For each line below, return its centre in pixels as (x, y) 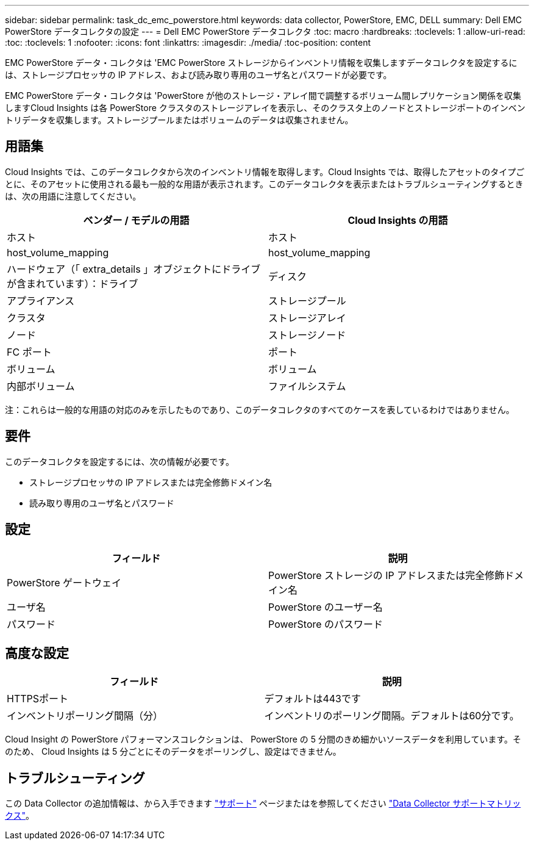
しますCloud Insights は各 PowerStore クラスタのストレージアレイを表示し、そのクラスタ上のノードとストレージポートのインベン (265, 108)
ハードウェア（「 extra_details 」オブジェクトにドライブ (134, 269)
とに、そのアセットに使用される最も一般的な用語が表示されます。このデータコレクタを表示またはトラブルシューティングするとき (264, 184)
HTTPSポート (38, 699)
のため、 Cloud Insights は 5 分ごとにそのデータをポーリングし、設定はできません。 (173, 752)
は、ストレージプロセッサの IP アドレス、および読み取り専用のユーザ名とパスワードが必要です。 (198, 75)
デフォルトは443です (312, 699)
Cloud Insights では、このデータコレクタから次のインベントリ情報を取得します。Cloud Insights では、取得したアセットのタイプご (265, 171)
